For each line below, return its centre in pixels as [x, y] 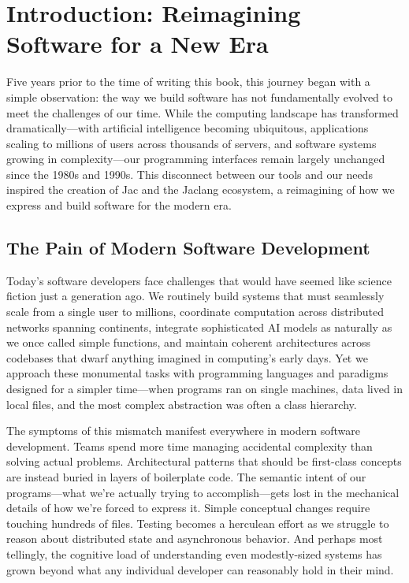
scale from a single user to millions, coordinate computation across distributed [195, 312]
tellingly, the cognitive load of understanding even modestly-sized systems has [194, 553]
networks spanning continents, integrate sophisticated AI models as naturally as [199, 327]
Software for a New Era [138, 44]
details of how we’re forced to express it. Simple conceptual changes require [188, 508]
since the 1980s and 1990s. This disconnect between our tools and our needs [190, 174]
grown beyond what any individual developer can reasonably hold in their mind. [200, 569]
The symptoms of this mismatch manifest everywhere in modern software [183, 431]
